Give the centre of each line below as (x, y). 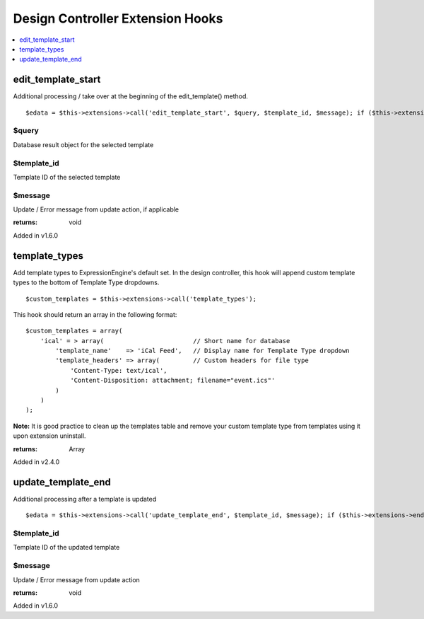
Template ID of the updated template (66, 548)
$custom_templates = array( (74, 331)
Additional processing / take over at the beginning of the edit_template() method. (131, 96)
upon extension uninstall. (49, 436)
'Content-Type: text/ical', (119, 370)
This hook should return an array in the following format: (95, 314)
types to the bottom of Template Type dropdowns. (86, 282)
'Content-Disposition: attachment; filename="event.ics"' (173, 381)
